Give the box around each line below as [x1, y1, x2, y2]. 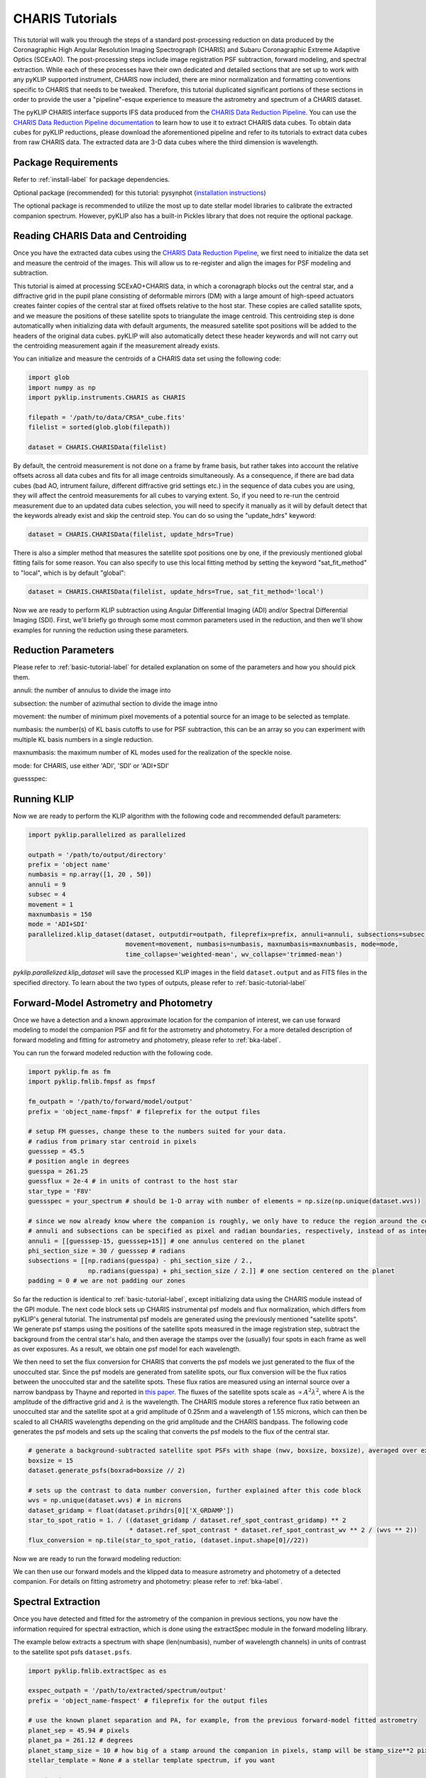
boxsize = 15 [28, 1457, 74, 1464]
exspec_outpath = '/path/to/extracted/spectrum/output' [28, 1686, 227, 1695]
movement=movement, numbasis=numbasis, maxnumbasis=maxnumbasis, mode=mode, [125, 940, 399, 949]
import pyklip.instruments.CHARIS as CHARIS [28, 393, 186, 402]
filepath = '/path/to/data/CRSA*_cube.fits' [28, 413, 186, 421]
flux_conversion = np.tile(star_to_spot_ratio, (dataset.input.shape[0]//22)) [28, 1536, 309, 1544]
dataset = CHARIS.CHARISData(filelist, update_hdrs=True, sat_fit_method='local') [28, 587, 324, 595]
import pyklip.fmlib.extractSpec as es [28, 1666, 167, 1675]
